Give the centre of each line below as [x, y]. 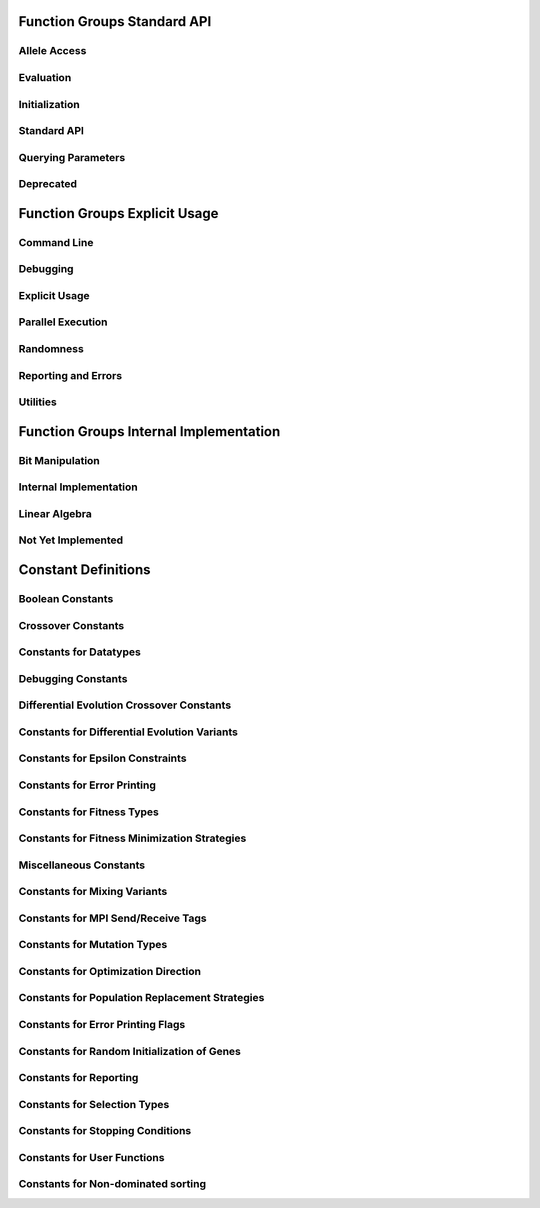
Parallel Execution [63, 322]
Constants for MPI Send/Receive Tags [112, 918]
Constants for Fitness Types [88, 812]
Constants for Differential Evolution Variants [128, 732]
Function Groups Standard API [115, 21]
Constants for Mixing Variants [93, 892]
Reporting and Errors [70, 375]
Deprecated [48, 184]
